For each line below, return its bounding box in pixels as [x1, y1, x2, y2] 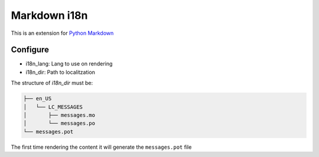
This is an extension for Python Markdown [11, 30, 114, 37]
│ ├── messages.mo [23, 112, 96, 118]
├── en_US [23, 95, 52, 102]
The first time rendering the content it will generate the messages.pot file [11, 143, 192, 151]
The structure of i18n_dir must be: [11, 80, 93, 87]
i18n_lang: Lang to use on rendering [25, 60, 113, 67]
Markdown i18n [11, 9, 88, 22]
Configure [11, 45, 50, 55]
